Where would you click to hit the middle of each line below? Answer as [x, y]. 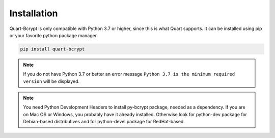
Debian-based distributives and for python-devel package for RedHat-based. [104, 122]
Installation [34, 13]
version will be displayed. [51, 81]
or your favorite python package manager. [54, 35]
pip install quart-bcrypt [52, 49]
